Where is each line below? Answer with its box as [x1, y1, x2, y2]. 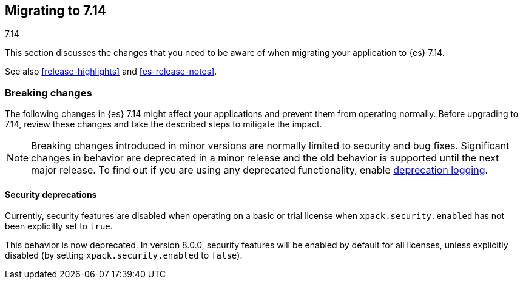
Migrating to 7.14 [5, 3, 106, 18]
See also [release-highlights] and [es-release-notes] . [5, 66, 217, 77]
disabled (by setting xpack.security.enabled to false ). [5, 250, 243, 261]
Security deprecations [5, 189, 97, 200]
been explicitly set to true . [5, 221, 113, 232]
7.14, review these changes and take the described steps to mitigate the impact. [5, 119, 322, 130]
